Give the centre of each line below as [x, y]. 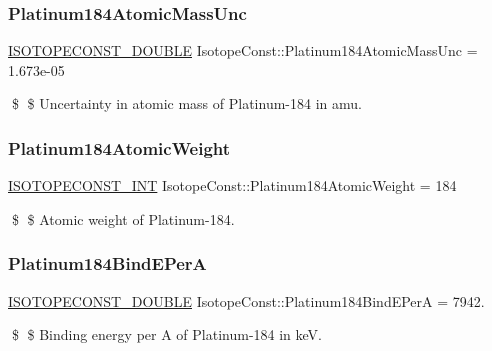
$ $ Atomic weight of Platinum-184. [123, 218]
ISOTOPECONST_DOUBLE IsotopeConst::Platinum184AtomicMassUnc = [243, 50]
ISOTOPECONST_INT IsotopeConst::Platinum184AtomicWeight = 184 [232, 185]
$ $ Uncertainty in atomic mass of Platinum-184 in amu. [186, 103]
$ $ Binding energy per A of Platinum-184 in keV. [166, 334]
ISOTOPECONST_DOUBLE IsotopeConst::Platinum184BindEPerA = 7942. [246, 300]
